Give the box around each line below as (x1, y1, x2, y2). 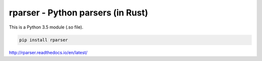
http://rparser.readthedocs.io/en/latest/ (9, 49, 88, 55)
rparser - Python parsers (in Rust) (9, 7, 148, 18)
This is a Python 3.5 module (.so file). (9, 24, 83, 30)
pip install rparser (19, 37, 68, 43)
